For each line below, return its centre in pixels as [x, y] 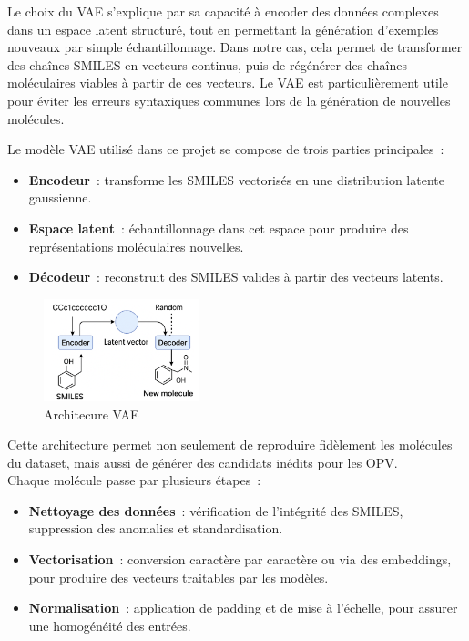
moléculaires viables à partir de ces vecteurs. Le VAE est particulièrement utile [228, 83]
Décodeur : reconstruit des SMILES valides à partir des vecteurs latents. [236, 277]
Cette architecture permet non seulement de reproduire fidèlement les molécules [230, 445]
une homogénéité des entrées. [110, 625]
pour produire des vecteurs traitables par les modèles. [178, 577]
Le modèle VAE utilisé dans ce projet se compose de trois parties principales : [226, 149]
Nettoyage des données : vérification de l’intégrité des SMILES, [216, 510]
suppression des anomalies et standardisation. [156, 528]
